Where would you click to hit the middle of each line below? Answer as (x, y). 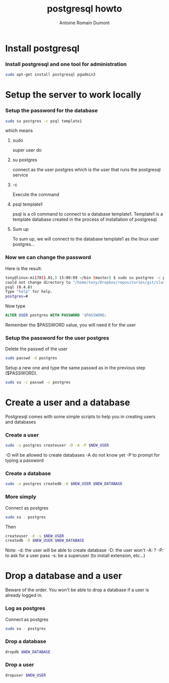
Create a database (28, 473)
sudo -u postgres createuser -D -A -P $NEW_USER (57, 446)
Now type (15, 306)
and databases (21, 422)
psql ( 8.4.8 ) (19, 287)
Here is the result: (24, 268)
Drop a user (20, 665)
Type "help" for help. (29, 292)
